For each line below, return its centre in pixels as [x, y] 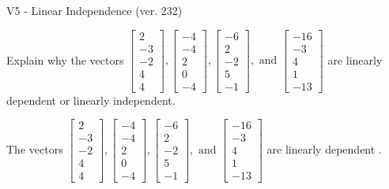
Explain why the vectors [65, 59]
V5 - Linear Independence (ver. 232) [94, 10]
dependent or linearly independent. [91, 100]
